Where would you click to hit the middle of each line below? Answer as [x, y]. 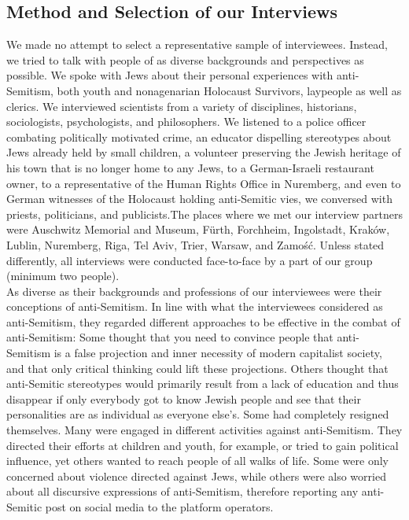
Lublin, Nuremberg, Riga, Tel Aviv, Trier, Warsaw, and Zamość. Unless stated [195, 244]
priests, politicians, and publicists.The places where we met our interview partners [204, 214]
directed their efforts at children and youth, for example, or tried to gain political [203, 445]
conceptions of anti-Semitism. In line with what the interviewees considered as [195, 306]
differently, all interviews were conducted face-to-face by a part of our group [190, 260]
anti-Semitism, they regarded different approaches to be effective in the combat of [203, 321]
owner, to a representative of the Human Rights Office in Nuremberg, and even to [204, 183]
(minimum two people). [63, 276]
